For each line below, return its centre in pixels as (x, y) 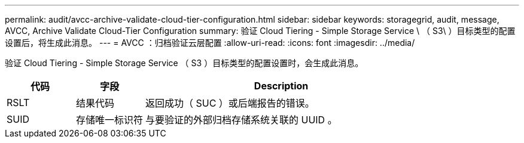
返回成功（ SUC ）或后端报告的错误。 (230, 103)
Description (281, 86)
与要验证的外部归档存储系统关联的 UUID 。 (241, 120)
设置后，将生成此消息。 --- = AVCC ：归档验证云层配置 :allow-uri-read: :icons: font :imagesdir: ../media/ (210, 43)
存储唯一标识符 (110, 120)
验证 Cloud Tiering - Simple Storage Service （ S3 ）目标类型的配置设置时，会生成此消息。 (184, 63)
